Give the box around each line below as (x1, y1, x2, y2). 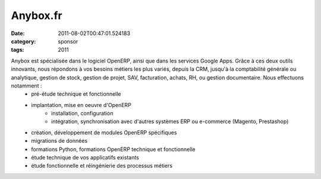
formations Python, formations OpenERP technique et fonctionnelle (31, 146, 196, 153)
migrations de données (31, 137, 88, 145)
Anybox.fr (11, 9, 62, 22)
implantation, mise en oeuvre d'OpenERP (31, 101, 132, 108)
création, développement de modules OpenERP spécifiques (31, 128, 177, 136)
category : (11, 37, 36, 45)
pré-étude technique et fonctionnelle (31, 90, 121, 98)
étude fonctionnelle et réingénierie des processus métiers (31, 162, 172, 169)
